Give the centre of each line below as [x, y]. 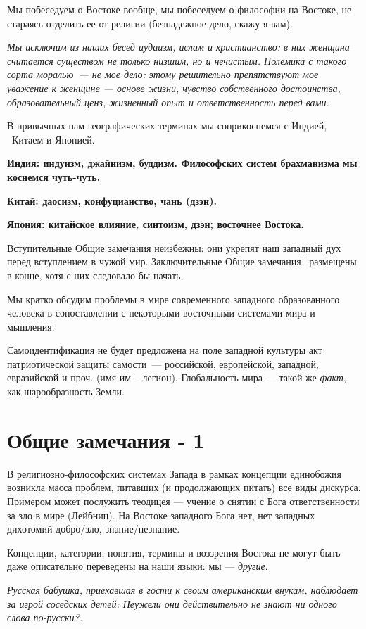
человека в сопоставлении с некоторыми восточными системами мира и [161, 313]
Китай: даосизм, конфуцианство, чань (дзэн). [112, 200]
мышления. [31, 326]
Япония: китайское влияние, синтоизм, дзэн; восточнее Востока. [156, 224]
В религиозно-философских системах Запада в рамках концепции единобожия [174, 473]
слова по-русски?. [45, 617]
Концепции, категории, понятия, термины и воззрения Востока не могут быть [174, 552]
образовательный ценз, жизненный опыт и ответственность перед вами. [168, 102]
